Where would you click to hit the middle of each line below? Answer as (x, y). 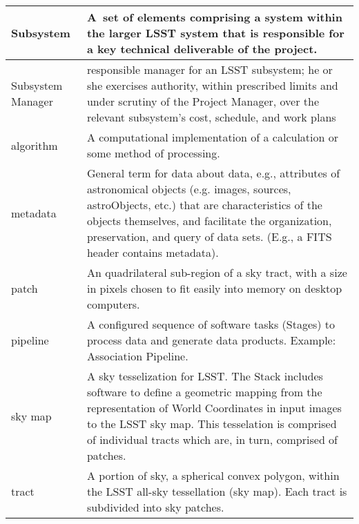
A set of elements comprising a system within (214, 17)
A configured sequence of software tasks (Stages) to (211, 324)
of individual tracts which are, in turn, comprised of (212, 439)
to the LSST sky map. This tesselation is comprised (212, 424)
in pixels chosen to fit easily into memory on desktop (214, 288)
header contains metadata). (153, 252)
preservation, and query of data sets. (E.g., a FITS (209, 236)
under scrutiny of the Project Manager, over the (203, 101)
